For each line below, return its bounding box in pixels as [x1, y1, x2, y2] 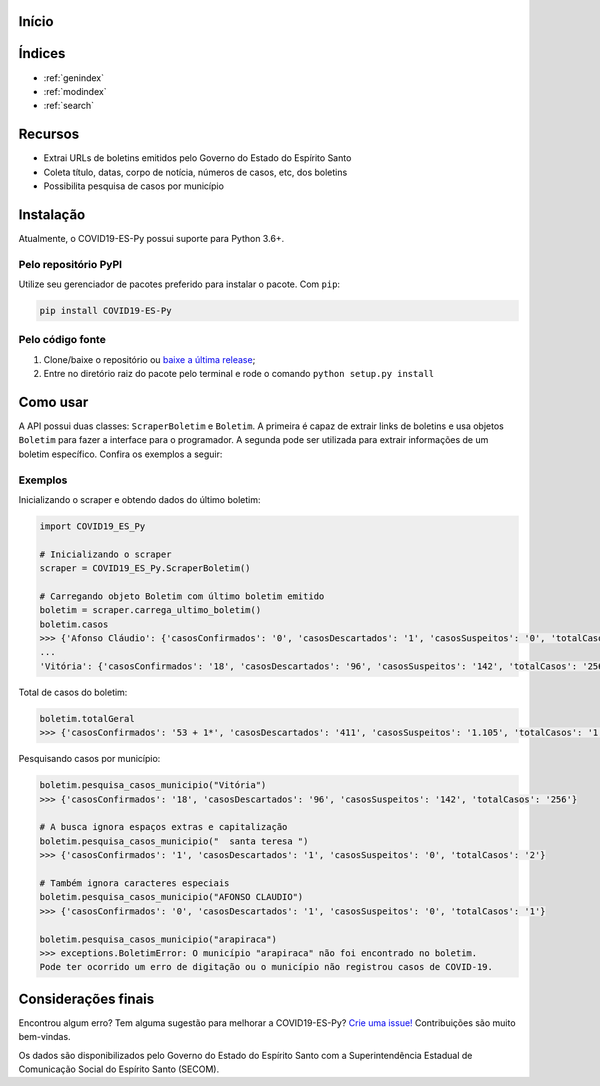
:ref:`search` [43, 100, 95, 112]
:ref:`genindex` [43, 71, 105, 84]
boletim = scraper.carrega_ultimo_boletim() [39, 605, 262, 616]
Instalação [18, 206, 86, 223]
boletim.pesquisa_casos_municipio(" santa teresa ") [39, 835, 309, 847]
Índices [18, 45, 66, 62]
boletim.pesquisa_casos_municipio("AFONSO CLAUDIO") [39, 891, 304, 903]
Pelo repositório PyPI [18, 257, 123, 271]
